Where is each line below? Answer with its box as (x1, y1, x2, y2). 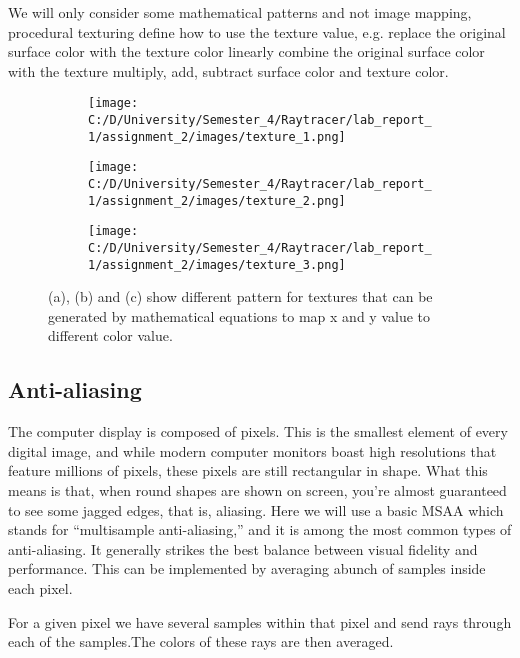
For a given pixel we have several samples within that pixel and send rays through (8, 611, 512, 632)
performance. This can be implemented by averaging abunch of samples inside (8, 558, 486, 579)
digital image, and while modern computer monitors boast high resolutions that (8, 440, 497, 461)
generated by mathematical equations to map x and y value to (48, 305, 430, 326)
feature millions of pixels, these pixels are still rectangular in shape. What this (8, 460, 488, 481)
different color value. (48, 325, 173, 346)
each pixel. (8, 578, 73, 599)
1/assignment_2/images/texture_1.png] (88, 129, 346, 144)
